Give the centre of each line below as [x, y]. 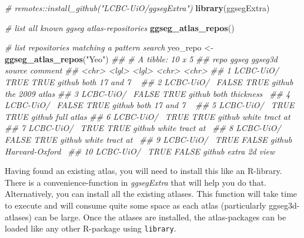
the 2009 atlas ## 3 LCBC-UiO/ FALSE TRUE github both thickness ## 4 [148, 93]
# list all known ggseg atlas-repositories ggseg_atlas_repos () [120, 27]
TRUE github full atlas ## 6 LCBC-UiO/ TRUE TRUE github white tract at [148, 116]
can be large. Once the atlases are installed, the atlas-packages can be [160, 217]
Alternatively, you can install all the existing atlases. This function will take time [151, 194]
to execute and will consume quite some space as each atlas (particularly [136, 205]
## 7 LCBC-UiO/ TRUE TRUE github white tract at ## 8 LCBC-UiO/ [143, 128]
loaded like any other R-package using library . [91, 228]
